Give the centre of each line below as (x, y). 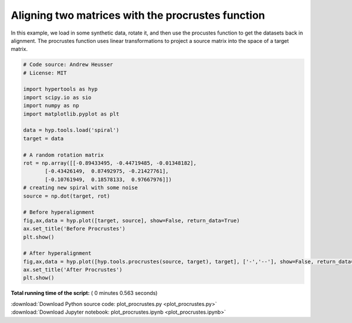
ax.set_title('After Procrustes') (73, 270)
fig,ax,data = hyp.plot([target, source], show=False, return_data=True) (131, 220)
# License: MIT (45, 73)
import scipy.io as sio (57, 97)
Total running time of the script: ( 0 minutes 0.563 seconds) (84, 293)
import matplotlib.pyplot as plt (71, 114)
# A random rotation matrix (63, 155)
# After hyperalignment (57, 253)
